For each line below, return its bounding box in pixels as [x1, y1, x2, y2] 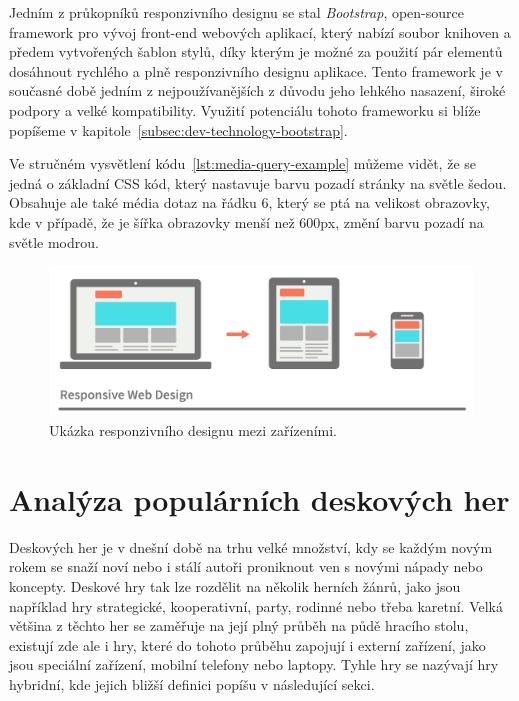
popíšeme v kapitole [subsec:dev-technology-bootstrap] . [9, 119, 348, 140]
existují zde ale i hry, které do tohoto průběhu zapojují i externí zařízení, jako [9, 634, 486, 655]
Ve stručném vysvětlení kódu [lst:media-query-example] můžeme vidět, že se [9, 153, 477, 174]
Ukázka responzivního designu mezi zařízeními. [49, 420, 338, 441]
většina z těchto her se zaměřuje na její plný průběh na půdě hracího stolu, [9, 615, 469, 636]
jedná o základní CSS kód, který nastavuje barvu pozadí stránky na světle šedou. [9, 172, 507, 193]
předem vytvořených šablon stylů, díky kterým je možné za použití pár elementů [9, 41, 503, 62]
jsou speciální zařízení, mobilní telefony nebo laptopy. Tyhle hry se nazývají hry [9, 654, 499, 675]
